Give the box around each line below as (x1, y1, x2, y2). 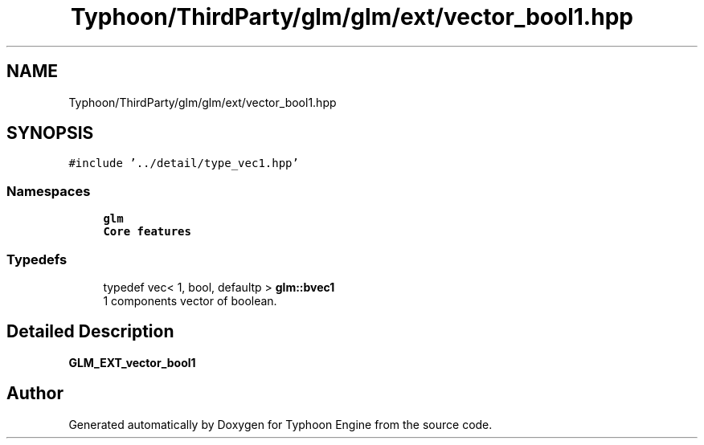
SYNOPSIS (6, 123, 94, 144)
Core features (103, 225, 191, 239)
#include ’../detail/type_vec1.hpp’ (68, 157, 299, 170)
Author (6, 383, 63, 404)
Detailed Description (6, 321, 174, 342)
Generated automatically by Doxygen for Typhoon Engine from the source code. (68, 417, 493, 431)
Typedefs (6, 251, 68, 267)
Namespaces (6, 182, 91, 199)
